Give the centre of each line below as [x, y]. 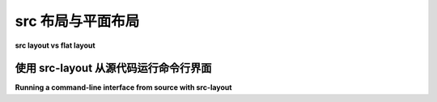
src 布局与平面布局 [77, 21]
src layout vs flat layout [55, 45]
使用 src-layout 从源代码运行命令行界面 [113, 68]
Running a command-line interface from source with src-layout [123, 87]
